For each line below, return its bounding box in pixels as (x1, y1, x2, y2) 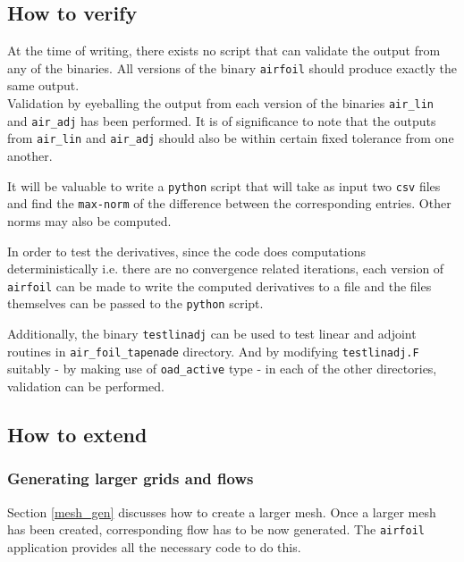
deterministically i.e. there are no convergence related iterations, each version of (7, 259, 444, 278)
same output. (7, 76, 80, 95)
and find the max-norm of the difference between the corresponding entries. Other (7, 194, 451, 213)
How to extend (7, 420, 148, 448)
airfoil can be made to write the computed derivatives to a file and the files (7, 276, 432, 295)
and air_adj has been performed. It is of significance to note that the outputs (7, 111, 436, 130)
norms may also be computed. (7, 211, 172, 230)
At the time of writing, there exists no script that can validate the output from (7, 41, 441, 60)
